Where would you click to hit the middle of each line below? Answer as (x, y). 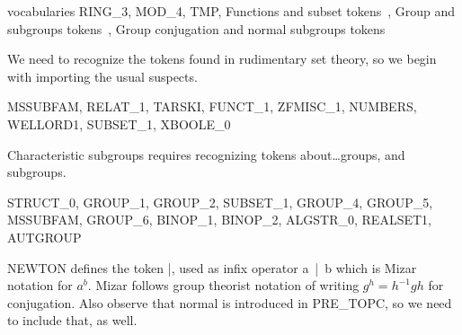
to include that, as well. (72, 320)
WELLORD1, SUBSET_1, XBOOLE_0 (119, 123)
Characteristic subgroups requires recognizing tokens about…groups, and (206, 154)
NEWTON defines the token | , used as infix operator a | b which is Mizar (212, 267)
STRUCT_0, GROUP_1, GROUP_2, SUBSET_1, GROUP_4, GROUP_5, (220, 202)
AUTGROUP (44, 237)
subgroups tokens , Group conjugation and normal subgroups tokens (196, 28)
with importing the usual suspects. (102, 76)
